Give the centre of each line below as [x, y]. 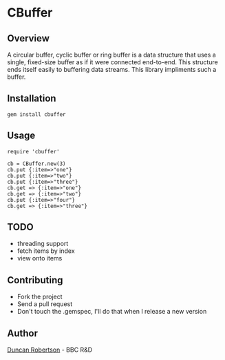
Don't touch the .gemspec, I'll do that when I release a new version [112, 312]
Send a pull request [45, 304]
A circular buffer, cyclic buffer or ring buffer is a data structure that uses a [112, 55]
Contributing [35, 280]
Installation [32, 98]
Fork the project [40, 297]
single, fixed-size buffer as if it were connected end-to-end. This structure [112, 62]
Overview [29, 38]
